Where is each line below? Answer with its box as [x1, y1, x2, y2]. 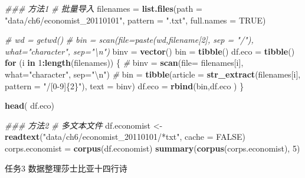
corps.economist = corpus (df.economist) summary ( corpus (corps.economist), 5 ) [5, 142, 300, 154]
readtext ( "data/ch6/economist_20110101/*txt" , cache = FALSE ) [5, 130, 245, 143]
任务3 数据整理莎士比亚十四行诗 [5, 162, 127, 174]
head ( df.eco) [5, 99, 55, 112]
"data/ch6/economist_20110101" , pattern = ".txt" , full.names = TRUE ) [5, 14, 266, 26]
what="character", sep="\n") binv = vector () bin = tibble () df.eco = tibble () [5, 45, 295, 57]
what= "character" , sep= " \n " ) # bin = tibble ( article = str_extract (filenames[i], [5, 68, 301, 80]
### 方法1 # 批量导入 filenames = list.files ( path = [5, 2, 202, 14]
